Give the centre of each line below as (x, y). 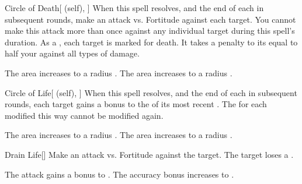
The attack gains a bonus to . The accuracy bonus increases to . (119, 174)
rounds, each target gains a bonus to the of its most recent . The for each (136, 104)
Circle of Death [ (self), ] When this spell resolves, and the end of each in (134, 8)
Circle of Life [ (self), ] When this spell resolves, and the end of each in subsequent (151, 92)
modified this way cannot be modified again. (84, 115)
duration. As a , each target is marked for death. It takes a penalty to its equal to (151, 42)
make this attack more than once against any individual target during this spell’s (150, 31)
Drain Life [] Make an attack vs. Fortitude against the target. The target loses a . (149, 154)
